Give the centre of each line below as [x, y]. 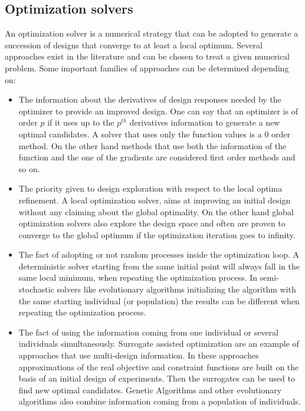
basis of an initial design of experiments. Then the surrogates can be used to [157, 378]
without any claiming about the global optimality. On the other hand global [156, 211]
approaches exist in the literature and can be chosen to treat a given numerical [147, 56]
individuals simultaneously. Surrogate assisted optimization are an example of [159, 343]
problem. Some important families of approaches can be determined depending [147, 68]
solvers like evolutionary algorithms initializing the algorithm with [176, 289]
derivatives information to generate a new [205, 122]
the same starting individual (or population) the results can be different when [159, 300]
